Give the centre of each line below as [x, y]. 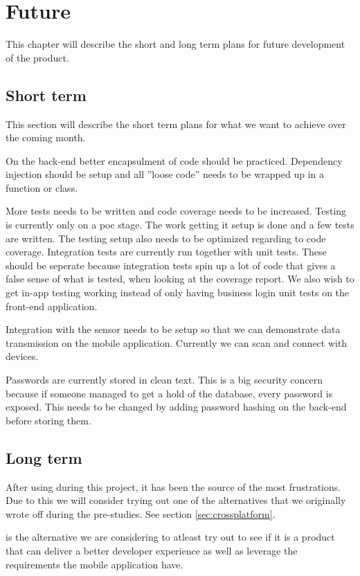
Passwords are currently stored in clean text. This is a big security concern [164, 380]
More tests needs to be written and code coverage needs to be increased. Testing [176, 211]
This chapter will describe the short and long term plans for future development [175, 44]
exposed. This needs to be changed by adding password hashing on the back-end [176, 407]
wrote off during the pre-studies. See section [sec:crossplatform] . [141, 513]
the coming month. [46, 137]
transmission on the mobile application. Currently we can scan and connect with [177, 342]
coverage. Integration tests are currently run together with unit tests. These [166, 252]
